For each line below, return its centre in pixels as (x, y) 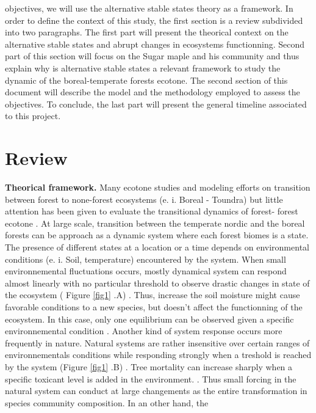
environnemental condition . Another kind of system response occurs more (144, 331)
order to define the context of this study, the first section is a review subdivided (154, 20)
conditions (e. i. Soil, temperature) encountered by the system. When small (145, 259)
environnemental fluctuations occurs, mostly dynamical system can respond (146, 271)
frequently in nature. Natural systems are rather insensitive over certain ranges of (157, 342)
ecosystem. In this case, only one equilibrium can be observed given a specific (149, 319)
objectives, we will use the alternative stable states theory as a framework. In (149, 8)
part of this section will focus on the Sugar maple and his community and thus (152, 56)
